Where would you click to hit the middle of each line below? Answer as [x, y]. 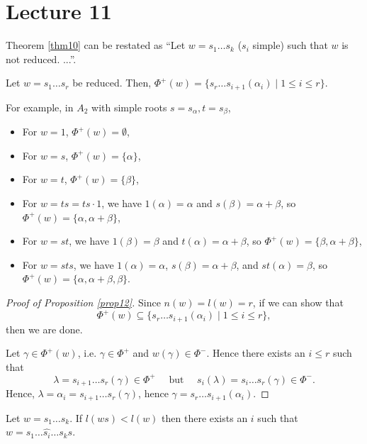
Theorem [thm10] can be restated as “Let [96, 45]
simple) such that [290, 45]
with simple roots [129, 107]
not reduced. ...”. [41, 59]
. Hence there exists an [256, 353]
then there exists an [205, 417]
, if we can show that [298, 302]
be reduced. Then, [112, 83]
